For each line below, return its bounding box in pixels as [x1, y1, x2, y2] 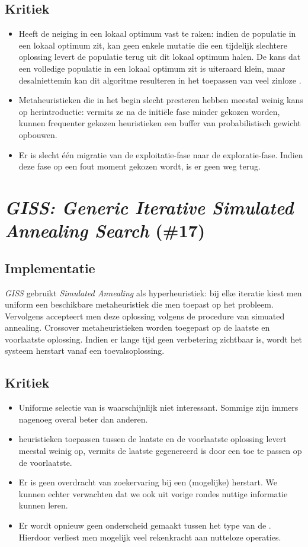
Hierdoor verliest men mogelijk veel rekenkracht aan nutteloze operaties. [18, 530, 281, 543]
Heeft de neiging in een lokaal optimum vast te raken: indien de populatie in [18, 27, 296, 40]
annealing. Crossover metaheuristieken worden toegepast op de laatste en [5, 321, 270, 334]
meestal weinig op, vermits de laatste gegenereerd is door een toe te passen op [18, 444, 302, 457]
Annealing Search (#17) [5, 218, 206, 243]
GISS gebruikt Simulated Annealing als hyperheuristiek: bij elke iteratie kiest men [5, 286, 302, 299]
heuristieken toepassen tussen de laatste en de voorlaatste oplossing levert [18, 433, 287, 445]
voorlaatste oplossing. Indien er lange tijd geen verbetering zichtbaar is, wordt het [5, 332, 302, 345]
